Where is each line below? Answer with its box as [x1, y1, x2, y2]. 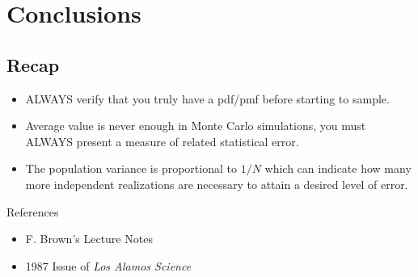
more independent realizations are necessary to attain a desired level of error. [25, 175, 408, 192]
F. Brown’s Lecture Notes [25, 230, 153, 247]
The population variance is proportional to [25, 160, 237, 177]
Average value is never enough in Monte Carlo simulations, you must [25, 117, 366, 134]
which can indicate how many [264, 160, 412, 177]
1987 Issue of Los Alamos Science [25, 257, 192, 274]
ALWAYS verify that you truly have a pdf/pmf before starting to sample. [25, 90, 390, 107]
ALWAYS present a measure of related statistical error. [25, 132, 299, 149]
